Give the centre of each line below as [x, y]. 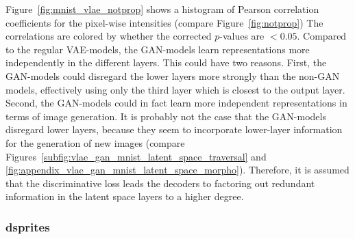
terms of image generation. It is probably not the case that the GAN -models [166, 116]
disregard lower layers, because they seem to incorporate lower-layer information [174, 129]
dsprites [28, 226]
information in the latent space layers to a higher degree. [125, 196]
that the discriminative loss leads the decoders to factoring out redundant [160, 183]
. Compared [322, 36]
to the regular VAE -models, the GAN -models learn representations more [158, 49]
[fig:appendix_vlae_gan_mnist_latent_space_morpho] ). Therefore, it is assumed [177, 170]
